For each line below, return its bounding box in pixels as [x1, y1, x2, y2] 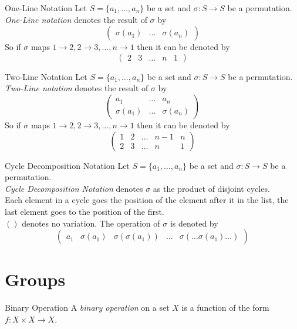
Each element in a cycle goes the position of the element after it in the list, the [5, 194, 289, 206]
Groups [5, 267, 66, 291]
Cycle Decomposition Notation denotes [5, 182, 143, 194]
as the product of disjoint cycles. [153, 182, 270, 194]
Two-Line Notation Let [5, 70, 87, 82]
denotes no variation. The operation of [22, 217, 160, 229]
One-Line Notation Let [5, 2, 87, 14]
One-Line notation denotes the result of [5, 13, 147, 25]
